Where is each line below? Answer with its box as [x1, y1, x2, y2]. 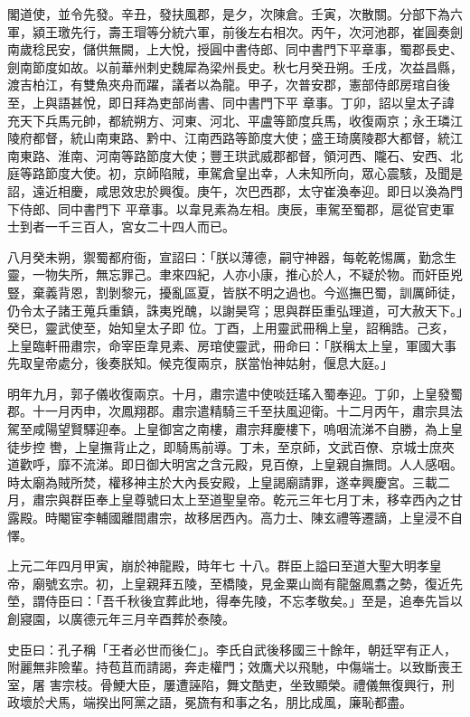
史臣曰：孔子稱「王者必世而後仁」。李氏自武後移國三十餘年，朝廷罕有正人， [7, 639, 456, 658]
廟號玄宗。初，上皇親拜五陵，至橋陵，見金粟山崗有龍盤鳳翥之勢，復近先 [32, 573, 463, 592]
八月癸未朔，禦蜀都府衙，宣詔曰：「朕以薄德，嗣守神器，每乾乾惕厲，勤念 [7, 247, 444, 266]
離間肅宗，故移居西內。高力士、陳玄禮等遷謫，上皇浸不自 [120, 508, 463, 527]
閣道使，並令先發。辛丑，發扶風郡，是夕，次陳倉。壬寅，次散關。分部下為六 [7, 5, 463, 23]
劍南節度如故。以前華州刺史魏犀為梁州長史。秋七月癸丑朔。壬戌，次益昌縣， [7, 57, 463, 76]
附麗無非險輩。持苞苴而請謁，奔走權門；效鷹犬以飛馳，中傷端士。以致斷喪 [7, 657, 450, 676]
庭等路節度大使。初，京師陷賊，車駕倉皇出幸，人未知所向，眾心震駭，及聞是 [7, 164, 463, 183]
